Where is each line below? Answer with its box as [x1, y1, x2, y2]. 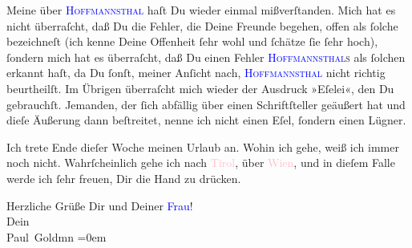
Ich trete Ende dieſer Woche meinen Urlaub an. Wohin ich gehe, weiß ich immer [6, 138, 399, 155]
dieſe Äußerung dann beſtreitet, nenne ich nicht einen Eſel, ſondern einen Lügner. [6, 112, 406, 128]
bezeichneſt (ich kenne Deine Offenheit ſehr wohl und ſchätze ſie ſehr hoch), [6, 33, 378, 50]
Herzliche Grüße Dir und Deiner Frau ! [6, 197, 193, 213]
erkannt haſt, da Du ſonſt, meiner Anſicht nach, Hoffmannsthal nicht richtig [6, 64, 386, 81]
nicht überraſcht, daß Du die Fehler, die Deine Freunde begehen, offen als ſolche [6, 17, 398, 34]
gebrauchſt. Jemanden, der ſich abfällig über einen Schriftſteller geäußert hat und [6, 96, 406, 112]
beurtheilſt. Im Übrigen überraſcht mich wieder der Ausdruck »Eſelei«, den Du [6, 79, 394, 96]
